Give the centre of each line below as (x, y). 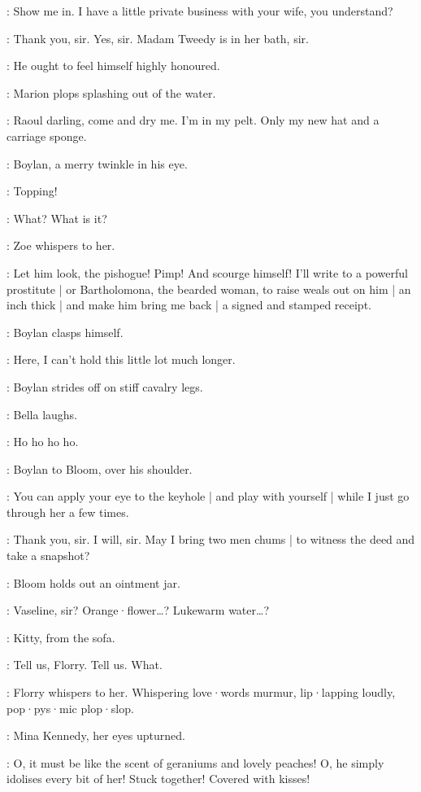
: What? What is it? (57, 218)
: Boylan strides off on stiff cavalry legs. (105, 386)
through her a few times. (68, 512)
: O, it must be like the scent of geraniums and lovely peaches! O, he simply (195, 762)
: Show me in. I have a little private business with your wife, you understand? (200, 11)
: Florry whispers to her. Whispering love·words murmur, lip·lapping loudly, (201, 692)
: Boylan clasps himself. (65, 332)
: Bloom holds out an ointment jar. (93, 582)
